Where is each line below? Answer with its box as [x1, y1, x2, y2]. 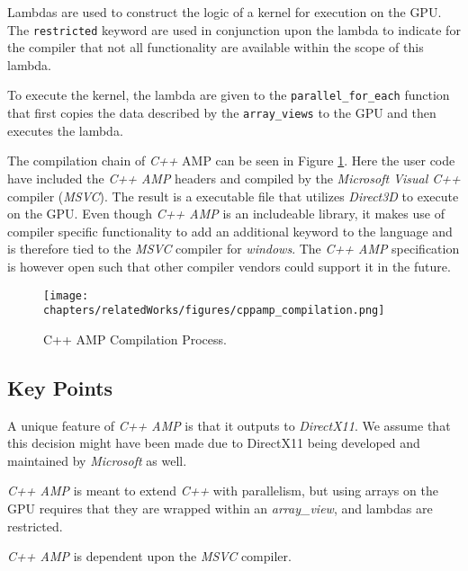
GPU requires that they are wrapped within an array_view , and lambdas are [7, 498, 433, 517]
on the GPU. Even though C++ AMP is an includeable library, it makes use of [7, 204, 445, 223]
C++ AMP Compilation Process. [43, 329, 227, 348]
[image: [43, 289, 89, 302]
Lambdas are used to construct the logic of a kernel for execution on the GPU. [7, 3, 442, 21]
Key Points [7, 373, 113, 401]
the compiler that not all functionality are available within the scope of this [7, 38, 424, 57]
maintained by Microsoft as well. [7, 451, 187, 469]
